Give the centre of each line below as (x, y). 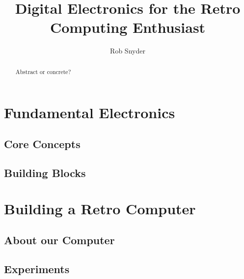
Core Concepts (42, 143)
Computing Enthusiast (128, 27)
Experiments (37, 268)
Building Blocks (45, 172)
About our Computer (59, 240)
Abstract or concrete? (43, 71)
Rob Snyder (128, 51)
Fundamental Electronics (90, 113)
